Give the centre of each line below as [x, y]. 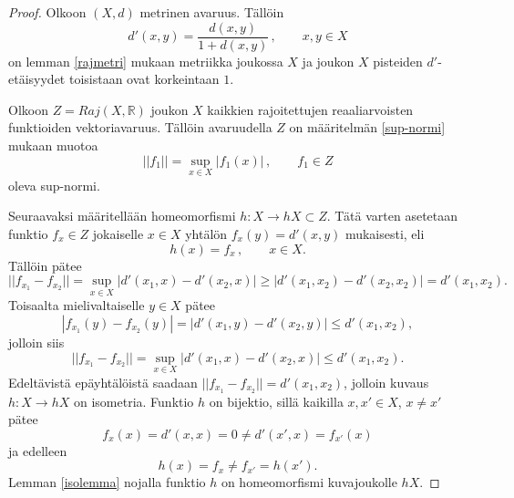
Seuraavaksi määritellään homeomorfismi [122, 216]
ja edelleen [38, 450]
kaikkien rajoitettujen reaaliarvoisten [310, 109]
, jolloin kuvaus [386, 382]
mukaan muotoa [53, 145]
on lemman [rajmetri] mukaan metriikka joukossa [146, 61]
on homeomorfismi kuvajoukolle [309, 482]
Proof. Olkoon [47, 12]
